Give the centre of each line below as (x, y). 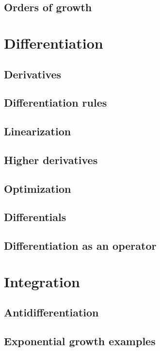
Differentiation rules (56, 102)
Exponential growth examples (80, 341)
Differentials (35, 217)
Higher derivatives (51, 159)
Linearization (38, 131)
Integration (42, 281)
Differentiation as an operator (80, 246)
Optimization (38, 188)
